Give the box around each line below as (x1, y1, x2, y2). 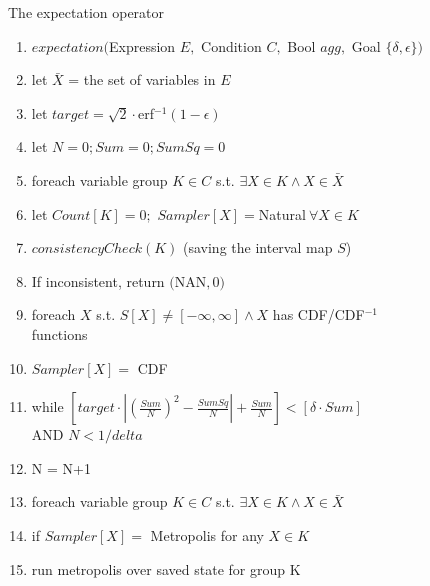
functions (31, 323, 88, 344)
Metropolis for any (150, 524, 264, 545)
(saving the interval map (183, 237, 333, 258)
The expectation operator (8, 2, 165, 22)
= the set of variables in (68, 69, 216, 90)
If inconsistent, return (31, 270, 165, 291)
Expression (109, 35, 176, 56)
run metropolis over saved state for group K (31, 558, 301, 579)
